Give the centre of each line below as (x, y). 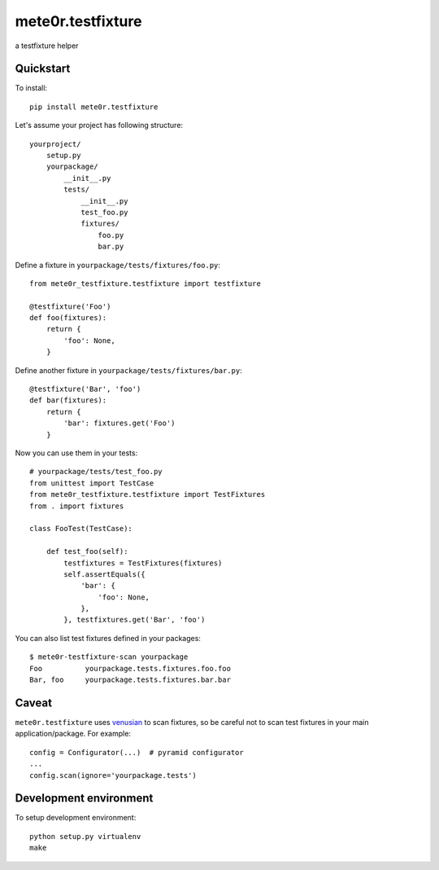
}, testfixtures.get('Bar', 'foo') (135, 620)
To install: (31, 88)
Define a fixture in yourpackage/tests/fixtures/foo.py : (118, 265)
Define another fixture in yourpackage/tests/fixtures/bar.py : (129, 370)
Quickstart (43, 69)
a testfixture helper (47, 46)
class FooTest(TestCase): (81, 529)
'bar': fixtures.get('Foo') (120, 423)
